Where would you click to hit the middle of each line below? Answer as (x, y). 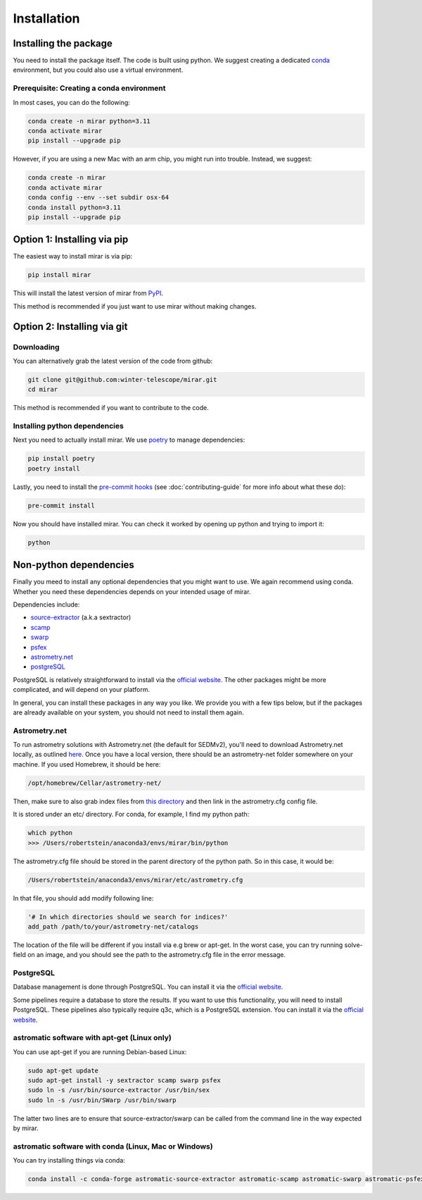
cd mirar (43, 390)
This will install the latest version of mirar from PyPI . (88, 293)
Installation (46, 18)
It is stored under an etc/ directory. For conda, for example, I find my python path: (131, 815)
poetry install (54, 468)
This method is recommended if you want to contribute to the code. (111, 408)
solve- (354, 945)
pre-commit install (61, 505)
